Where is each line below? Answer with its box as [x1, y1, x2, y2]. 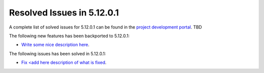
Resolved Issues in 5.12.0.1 [9, 7, 119, 18]
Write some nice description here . [21, 42, 90, 48]
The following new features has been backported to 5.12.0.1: [9, 33, 130, 39]
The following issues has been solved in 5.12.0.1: [9, 51, 106, 57]
